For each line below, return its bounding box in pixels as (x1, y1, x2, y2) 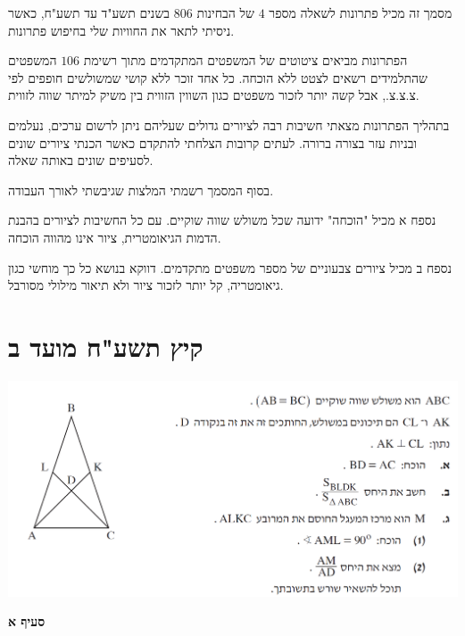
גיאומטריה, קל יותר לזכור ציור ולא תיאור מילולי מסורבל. (8, 276, 284, 294)
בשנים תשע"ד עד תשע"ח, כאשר (8, 4, 170, 21)
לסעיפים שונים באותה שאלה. (8, 151, 154, 169)
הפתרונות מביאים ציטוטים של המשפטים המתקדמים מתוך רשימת (83, 51, 408, 70)
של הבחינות (196, 4, 254, 21)
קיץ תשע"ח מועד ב (8, 327, 203, 364)
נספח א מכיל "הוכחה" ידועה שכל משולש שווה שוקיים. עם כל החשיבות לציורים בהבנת (8, 211, 436, 229)
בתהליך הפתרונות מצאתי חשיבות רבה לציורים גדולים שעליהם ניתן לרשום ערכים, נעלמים (8, 115, 450, 134)
